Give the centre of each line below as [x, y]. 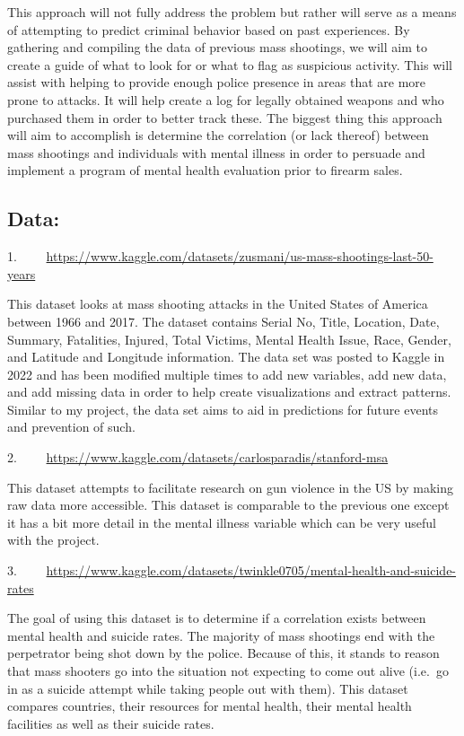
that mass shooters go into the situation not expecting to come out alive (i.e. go [228, 671]
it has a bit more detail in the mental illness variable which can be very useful [222, 522]
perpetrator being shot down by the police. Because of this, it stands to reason [223, 653]
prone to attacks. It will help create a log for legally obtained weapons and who [226, 99]
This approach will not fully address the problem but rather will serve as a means [232, 12]
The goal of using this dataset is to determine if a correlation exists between [217, 618]
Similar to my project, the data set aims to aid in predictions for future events [223, 409]
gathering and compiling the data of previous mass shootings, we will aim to [217, 47]
